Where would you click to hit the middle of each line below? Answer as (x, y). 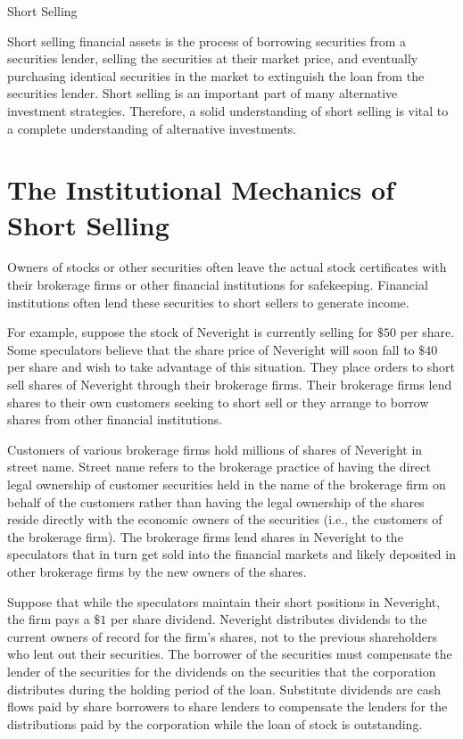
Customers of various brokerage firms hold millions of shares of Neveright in (215, 449)
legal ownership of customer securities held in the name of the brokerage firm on (227, 484)
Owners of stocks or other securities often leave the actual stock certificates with (227, 267)
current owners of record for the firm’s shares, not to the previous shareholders (223, 636)
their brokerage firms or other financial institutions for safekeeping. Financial (218, 285)
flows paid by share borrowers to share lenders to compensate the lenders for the (227, 706)
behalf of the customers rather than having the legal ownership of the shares (216, 501)
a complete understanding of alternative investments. (152, 128)
